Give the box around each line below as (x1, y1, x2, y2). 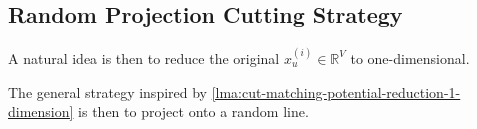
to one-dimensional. (350, 47, 470, 68)
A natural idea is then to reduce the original (8, 47, 280, 68)
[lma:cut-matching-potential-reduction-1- (211, 81, 461, 102)
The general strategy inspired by (8, 81, 207, 102)
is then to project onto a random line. (78, 101, 309, 122)
